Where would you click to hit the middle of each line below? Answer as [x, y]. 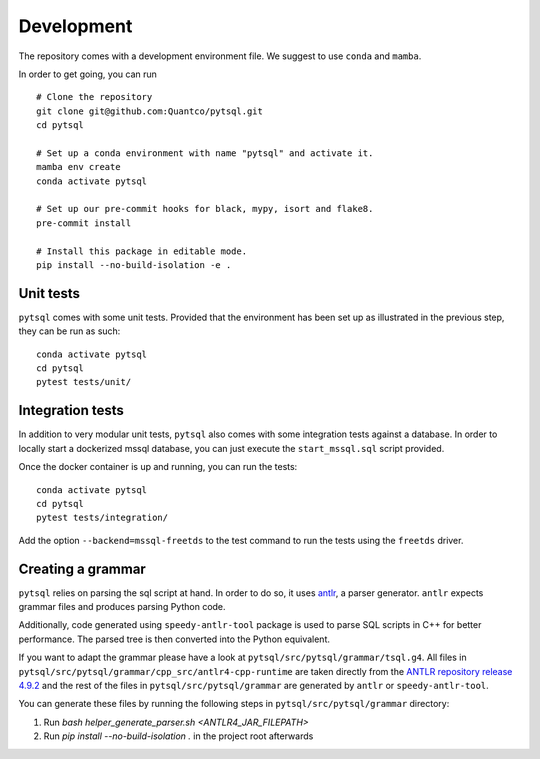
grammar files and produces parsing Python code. [122, 607]
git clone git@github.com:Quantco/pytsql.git [150, 111]
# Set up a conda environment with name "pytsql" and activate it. [205, 153]
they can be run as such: [69, 331]
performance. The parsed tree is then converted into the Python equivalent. [174, 639]
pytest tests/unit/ [84, 382]
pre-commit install [84, 223]
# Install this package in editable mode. [142, 251]
